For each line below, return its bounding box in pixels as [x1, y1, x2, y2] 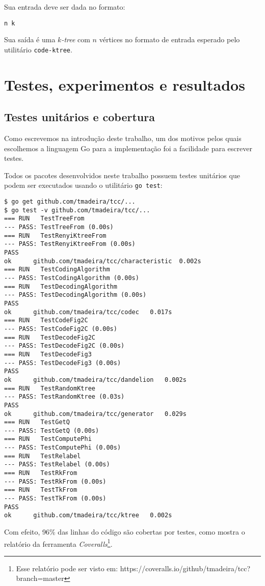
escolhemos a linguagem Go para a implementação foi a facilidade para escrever [4, 143, 252, 153]
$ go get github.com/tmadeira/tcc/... [4, 198, 136, 206]
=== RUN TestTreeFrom [4, 215, 85, 222]
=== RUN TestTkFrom [4, 486, 77, 494]
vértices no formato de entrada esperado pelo [99, 34, 240, 45]
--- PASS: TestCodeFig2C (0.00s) [4, 325, 117, 332]
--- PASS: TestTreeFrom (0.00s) [4, 224, 114, 231]
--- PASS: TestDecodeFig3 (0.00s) [4, 359, 121, 367]
